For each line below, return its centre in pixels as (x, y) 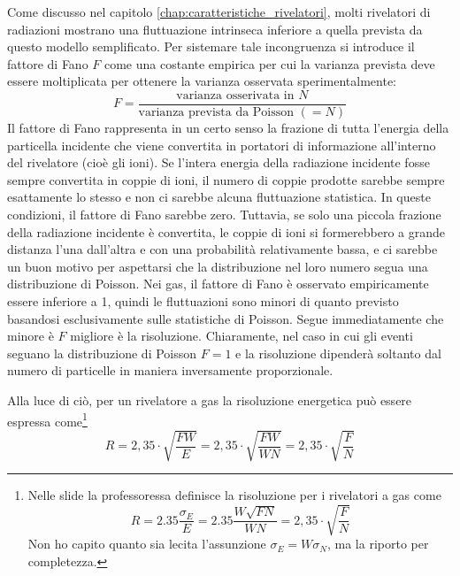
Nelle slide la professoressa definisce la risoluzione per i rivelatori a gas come (234, 495)
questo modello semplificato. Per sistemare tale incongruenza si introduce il (211, 46)
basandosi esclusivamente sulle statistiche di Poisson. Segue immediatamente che (226, 318)
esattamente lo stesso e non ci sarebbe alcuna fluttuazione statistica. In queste (219, 197)
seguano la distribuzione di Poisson (102, 353)
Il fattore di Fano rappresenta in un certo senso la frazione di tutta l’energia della (228, 128)
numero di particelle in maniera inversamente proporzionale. (170, 370)
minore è (31, 336)
